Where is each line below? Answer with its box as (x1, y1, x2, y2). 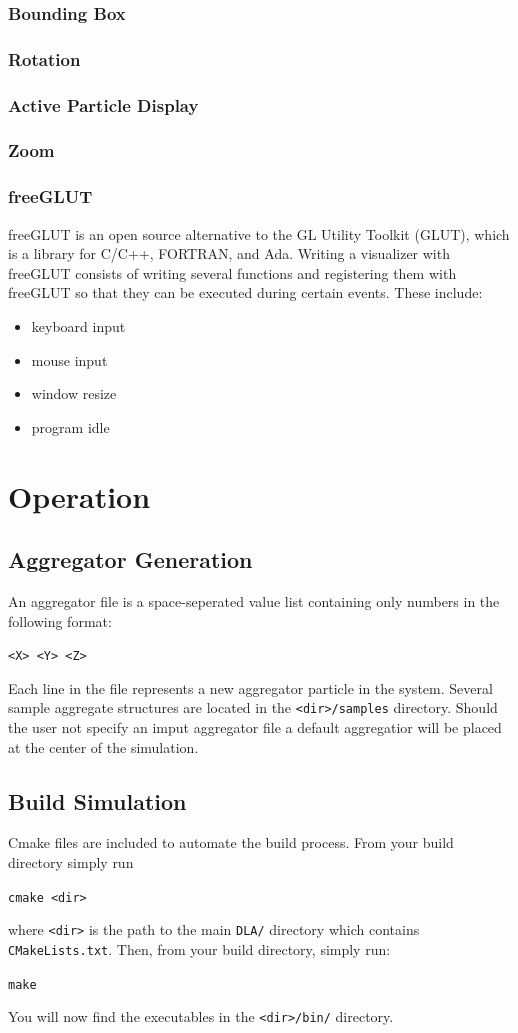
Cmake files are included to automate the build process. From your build (8, 832, 454, 853)
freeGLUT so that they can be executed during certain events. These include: (8, 282, 483, 303)
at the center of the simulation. (8, 736, 199, 757)
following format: (8, 610, 112, 631)
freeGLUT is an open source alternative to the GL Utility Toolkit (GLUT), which (8, 223, 510, 244)
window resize (31, 383, 117, 404)
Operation (8, 475, 151, 516)
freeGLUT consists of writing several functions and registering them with (8, 262, 457, 283)
